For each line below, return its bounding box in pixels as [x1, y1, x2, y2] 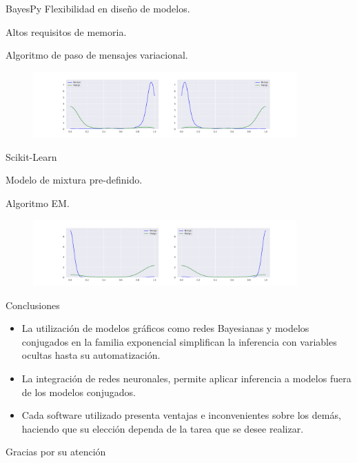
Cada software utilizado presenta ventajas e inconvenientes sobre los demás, [21, 408, 341, 422]
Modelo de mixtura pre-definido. [6, 173, 143, 187]
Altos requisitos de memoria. [6, 24, 127, 39]
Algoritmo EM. [6, 195, 70, 210]
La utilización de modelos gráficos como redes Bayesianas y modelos [21, 321, 309, 335]
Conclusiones [6, 297, 60, 312]
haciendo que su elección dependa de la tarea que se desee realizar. [21, 421, 304, 435]
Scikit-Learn [6, 149, 57, 164]
